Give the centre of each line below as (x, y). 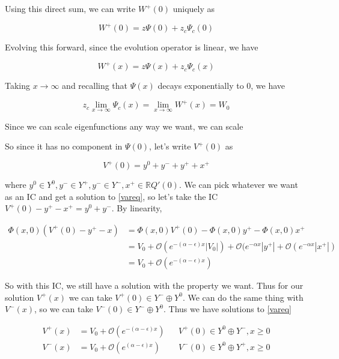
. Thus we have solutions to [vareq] (228, 309)
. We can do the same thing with (243, 297)
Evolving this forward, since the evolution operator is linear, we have (132, 47)
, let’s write (170, 146)
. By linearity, (137, 208)
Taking (18, 86)
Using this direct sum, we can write (70, 8)
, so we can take (64, 309)
